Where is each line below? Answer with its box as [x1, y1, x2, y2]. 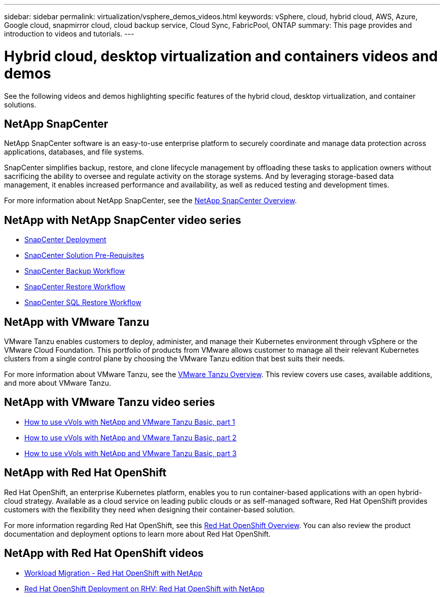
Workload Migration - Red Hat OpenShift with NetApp [24, 568, 203, 577]
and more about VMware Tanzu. [4, 379, 112, 388]
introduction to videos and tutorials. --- [4, 29, 134, 38]
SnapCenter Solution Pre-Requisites [24, 251, 144, 260]
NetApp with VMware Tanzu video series [4, 396, 215, 409]
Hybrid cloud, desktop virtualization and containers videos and [4, 47, 438, 65]
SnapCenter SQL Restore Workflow [24, 298, 141, 307]
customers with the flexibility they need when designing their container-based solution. [4, 505, 295, 514]
